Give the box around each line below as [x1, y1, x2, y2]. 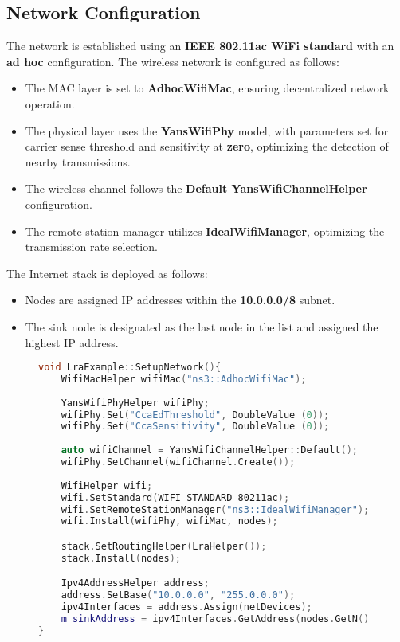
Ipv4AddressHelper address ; [61, 577, 210, 589]
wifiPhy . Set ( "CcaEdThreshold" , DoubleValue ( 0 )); [61, 409, 330, 421]
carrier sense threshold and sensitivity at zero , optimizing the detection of [25, 138, 389, 155]
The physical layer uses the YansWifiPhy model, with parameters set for [25, 122, 389, 139]
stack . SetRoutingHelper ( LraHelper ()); [61, 541, 267, 553]
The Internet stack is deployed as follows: [6, 264, 208, 281]
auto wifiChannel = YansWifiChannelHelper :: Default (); [61, 444, 358, 456]
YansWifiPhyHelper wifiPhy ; [61, 397, 210, 409]
